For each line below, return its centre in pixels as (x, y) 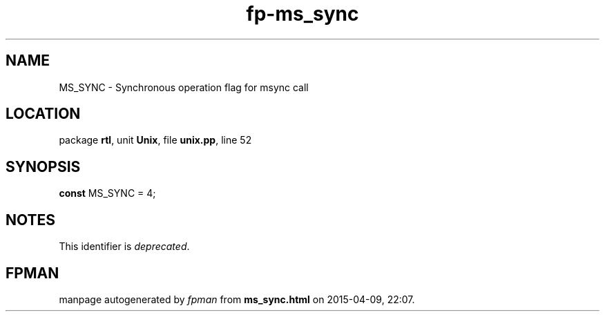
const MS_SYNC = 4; (107, 193)
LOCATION (43, 114)
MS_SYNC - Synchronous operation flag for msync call (184, 87)
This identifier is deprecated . (124, 247)
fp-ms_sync (302, 14)
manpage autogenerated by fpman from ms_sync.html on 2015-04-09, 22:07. (237, 299)
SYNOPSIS (43, 166)
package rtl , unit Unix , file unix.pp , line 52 (155, 140)
